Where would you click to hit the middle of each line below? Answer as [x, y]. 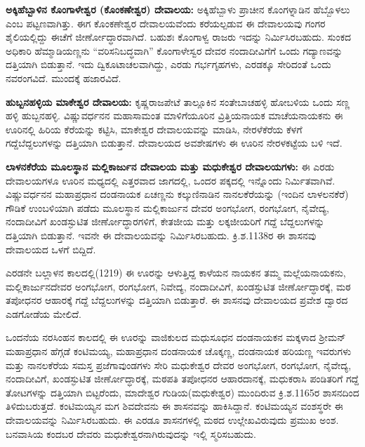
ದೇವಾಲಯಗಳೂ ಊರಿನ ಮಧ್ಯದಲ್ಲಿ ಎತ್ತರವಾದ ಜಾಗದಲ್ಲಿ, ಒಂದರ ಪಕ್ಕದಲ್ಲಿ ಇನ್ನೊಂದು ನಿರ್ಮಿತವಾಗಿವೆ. [171, 180]
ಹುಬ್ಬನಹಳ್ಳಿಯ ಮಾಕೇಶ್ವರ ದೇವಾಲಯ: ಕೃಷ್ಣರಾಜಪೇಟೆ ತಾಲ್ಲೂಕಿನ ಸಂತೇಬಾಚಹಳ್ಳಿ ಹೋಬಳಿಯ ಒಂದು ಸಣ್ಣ [178, 101]
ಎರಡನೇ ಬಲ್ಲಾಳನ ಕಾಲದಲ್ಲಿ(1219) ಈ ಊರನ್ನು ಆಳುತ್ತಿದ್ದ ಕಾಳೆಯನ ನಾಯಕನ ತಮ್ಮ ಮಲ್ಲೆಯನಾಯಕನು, [176, 273]
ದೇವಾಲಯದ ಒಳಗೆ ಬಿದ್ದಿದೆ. [51, 249]
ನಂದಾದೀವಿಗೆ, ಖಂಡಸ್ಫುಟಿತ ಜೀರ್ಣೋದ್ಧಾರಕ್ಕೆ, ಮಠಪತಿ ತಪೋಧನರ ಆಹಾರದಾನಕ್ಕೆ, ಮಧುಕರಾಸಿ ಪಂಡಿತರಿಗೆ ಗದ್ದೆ [182, 379]
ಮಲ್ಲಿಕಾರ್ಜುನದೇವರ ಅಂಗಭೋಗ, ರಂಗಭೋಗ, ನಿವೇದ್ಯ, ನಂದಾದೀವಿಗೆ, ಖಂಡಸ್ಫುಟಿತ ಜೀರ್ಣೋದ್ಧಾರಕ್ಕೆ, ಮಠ [178, 286]
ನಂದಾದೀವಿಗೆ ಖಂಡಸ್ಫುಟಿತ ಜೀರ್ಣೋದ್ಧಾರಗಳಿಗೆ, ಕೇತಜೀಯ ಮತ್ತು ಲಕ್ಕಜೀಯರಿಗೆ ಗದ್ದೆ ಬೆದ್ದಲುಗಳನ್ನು [165, 221]
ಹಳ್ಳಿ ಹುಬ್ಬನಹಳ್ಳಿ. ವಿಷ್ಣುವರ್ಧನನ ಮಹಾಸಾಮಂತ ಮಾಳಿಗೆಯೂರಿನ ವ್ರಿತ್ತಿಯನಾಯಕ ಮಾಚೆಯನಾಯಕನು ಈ [174, 115]
